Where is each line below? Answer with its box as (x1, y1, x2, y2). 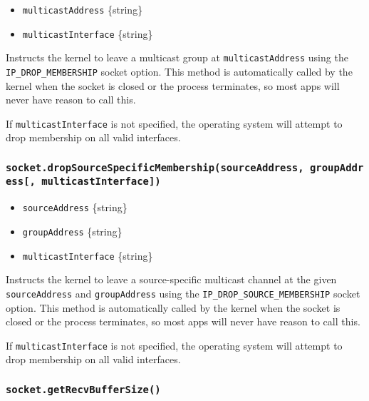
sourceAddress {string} (22, 200, 128, 215)
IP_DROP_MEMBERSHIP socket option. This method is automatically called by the (6, 64, 353, 78)
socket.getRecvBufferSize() (6, 383, 161, 395)
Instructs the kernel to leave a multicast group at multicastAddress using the (6, 50, 348, 65)
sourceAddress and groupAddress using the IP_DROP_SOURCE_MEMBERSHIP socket (6, 285, 360, 300)
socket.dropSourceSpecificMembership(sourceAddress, (6, 161, 304, 173)
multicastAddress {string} (22, 2, 143, 16)
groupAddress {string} (22, 223, 123, 238)
